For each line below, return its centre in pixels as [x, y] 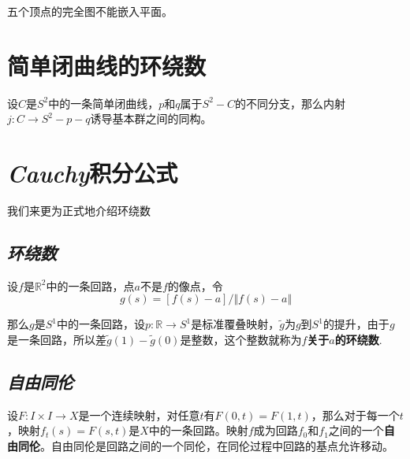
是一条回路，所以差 [57, 340]
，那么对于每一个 [355, 415]
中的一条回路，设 [101, 324]
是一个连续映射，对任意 [139, 415]
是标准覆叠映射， [235, 324]
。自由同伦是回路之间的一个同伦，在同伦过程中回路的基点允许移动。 [217, 446]
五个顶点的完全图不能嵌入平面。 [90, 11]
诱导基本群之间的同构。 [151, 118]
